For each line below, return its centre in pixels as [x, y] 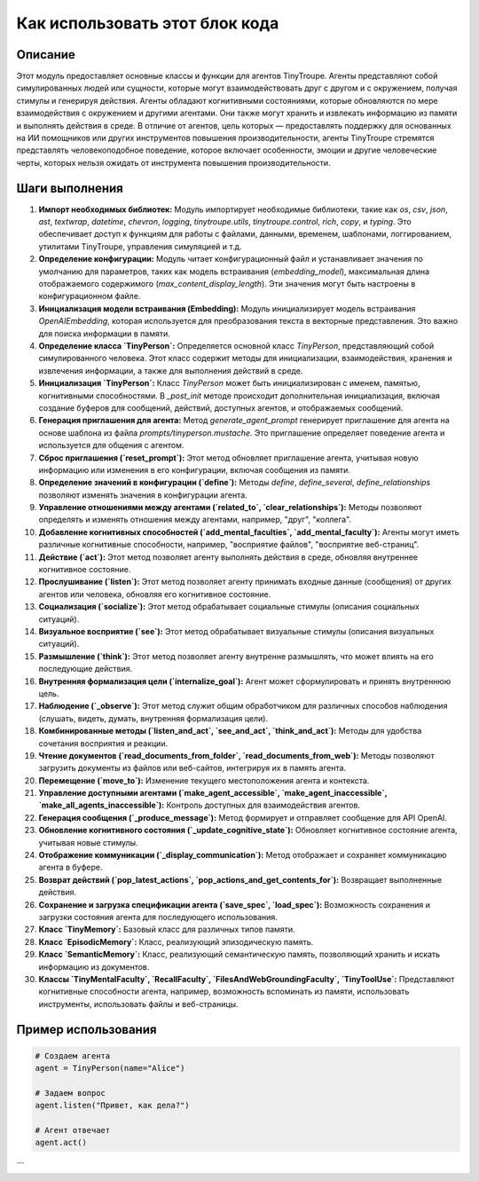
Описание [46, 55]
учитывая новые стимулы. [88, 842]
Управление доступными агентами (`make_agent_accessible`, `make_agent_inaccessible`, [213, 793]
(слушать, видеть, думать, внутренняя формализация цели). [153, 718]
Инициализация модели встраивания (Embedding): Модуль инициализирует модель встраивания [227, 308]
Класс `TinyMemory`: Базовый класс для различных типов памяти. [167, 929]
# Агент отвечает [73, 1130]
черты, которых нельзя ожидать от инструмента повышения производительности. [174, 162]
